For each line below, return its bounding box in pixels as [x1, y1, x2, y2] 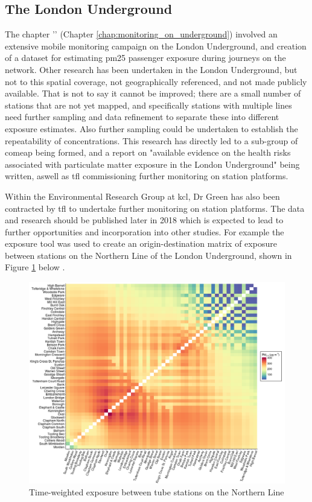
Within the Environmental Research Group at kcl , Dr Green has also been [5, 189, 280, 202]
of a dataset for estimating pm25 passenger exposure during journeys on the [5, 51, 286, 64]
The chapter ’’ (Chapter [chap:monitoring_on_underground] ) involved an [5, 28, 278, 40]
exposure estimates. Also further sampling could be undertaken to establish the [5, 122, 298, 135]
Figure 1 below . [5, 261, 65, 273]
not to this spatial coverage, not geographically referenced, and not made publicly [5, 75, 307, 87]
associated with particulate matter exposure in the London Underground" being [5, 157, 300, 170]
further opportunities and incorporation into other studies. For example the [5, 225, 284, 238]
